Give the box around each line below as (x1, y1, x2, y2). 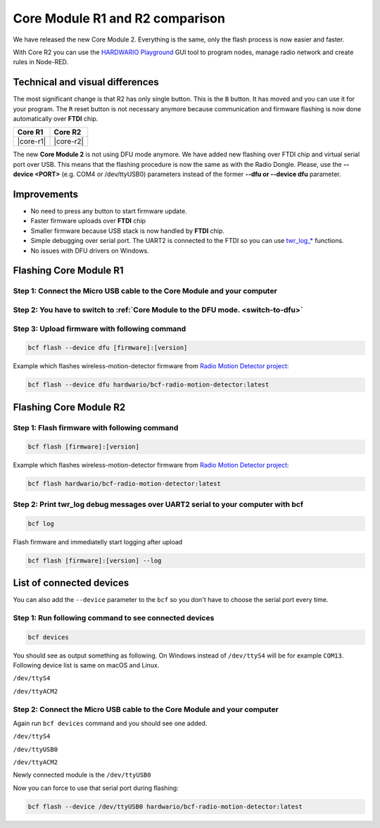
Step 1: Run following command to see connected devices (13, 613, 215, 622)
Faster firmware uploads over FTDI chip (30, 217, 146, 225)
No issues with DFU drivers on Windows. (30, 246, 149, 255)
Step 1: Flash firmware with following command (13, 422, 179, 432)
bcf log (27, 520, 54, 527)
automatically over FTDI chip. (13, 115, 99, 123)
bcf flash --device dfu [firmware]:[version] (27, 344, 188, 352)
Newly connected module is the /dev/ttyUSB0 (13, 771, 151, 779)
